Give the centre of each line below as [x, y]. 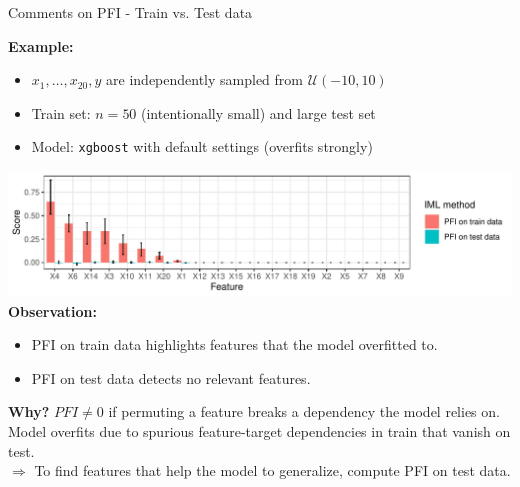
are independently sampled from [205, 79]
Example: [41, 45]
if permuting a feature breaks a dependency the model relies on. [304, 411]
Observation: [53, 310]
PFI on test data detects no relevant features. [171, 377]
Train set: [61, 112]
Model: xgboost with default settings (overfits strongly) [202, 146]
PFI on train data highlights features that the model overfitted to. [234, 344]
